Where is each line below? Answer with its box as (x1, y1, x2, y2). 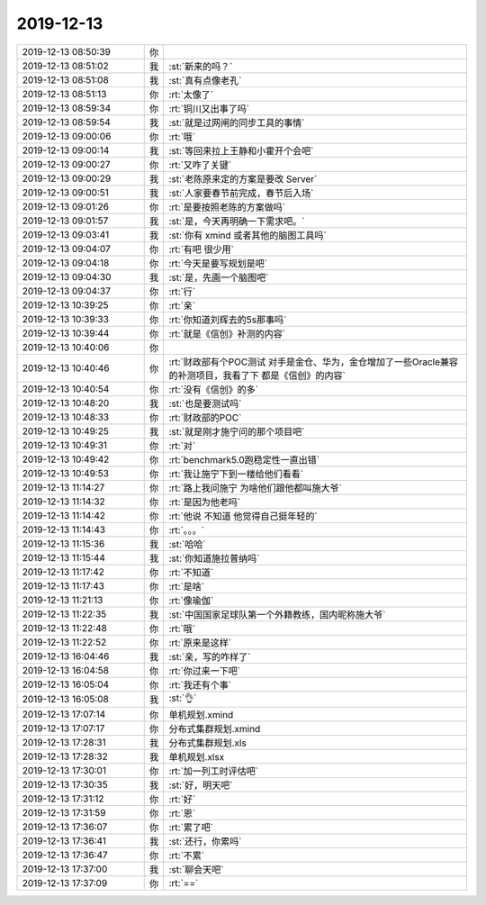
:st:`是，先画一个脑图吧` (168, 271, 269, 284)
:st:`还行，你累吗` (168, 835, 242, 847)
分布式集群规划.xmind (168, 722, 261, 735)
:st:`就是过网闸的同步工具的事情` (168, 116, 305, 129)
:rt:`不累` (168, 849, 205, 862)
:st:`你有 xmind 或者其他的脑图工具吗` (168, 229, 328, 241)
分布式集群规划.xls (168, 737, 247, 749)
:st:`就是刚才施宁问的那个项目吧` (168, 425, 305, 438)
